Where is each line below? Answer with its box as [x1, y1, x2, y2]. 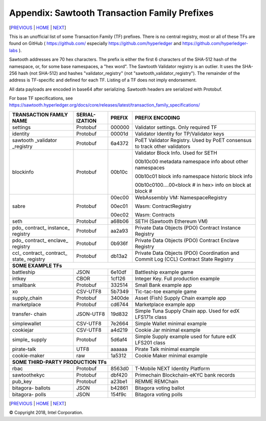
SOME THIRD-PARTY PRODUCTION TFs [12, 358, 107, 365]
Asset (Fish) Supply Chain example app [134, 294, 227, 301]
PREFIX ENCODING [134, 114, 180, 121]
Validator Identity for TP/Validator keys [134, 130, 225, 137]
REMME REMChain [134, 378, 179, 385]
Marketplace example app [134, 301, 196, 308]
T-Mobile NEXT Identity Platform [134, 365, 210, 372]
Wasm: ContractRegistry [134, 203, 192, 210]
